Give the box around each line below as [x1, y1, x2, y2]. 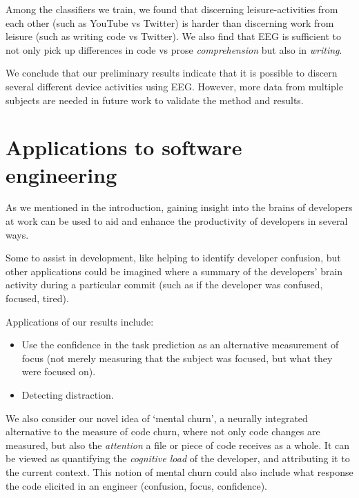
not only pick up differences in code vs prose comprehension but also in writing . [6, 42, 342, 57]
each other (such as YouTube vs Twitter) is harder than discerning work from [6, 15, 334, 30]
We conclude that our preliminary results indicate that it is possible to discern [6, 66, 338, 80]
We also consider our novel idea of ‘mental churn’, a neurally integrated [6, 410, 308, 425]
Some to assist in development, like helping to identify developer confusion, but [6, 250, 341, 265]
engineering [6, 160, 117, 188]
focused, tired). [6, 291, 69, 306]
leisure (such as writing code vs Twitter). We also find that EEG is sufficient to [6, 29, 342, 43]
